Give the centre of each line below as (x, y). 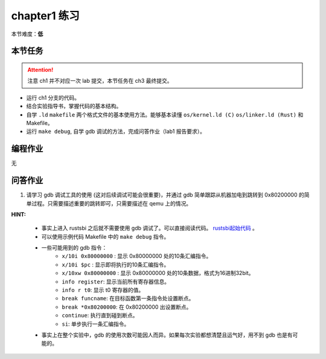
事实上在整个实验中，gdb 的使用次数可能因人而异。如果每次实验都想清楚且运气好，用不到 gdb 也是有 (167, 335)
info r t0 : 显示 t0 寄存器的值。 (103, 290)
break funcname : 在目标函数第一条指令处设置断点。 (128, 299)
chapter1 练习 (45, 16)
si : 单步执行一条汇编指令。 (96, 324)
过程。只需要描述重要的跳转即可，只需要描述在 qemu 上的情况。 (111, 203)
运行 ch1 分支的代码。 (53, 97)
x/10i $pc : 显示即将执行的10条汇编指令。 (116, 264)
